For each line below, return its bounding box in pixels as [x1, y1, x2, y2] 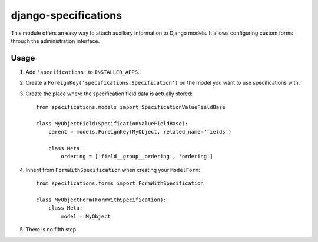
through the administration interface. [11, 37, 100, 44]
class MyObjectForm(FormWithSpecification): [36, 196, 167, 203]
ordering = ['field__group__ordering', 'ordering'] [61, 153, 213, 160]
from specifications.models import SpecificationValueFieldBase [36, 104, 226, 111]
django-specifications [11, 9, 122, 22]
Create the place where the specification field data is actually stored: [25, 90, 193, 97]
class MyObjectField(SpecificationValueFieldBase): [36, 120, 188, 127]
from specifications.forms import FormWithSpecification [36, 180, 204, 187]
